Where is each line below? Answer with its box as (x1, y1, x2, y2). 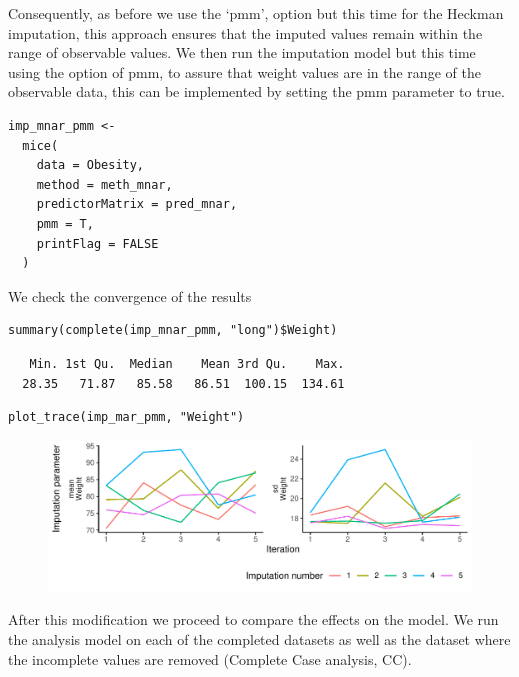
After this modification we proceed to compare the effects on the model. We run (8, 609, 499, 630)
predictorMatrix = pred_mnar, (36, 197, 238, 212)
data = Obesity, (36, 158, 145, 173)
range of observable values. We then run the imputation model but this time (8, 42, 476, 63)
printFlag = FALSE (36, 236, 159, 251)
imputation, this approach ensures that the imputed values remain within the (8, 22, 483, 43)
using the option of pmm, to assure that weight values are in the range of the (8, 61, 481, 82)
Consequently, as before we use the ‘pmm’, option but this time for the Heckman (8, 3, 504, 23)
